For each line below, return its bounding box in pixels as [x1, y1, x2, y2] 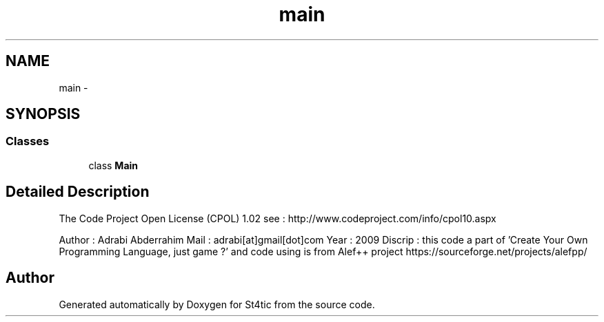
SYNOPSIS [6, 105, 81, 123]
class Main [88, 159, 139, 171]
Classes [6, 134, 50, 149]
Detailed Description [6, 183, 150, 201]
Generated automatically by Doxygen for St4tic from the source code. [59, 298, 375, 310]
